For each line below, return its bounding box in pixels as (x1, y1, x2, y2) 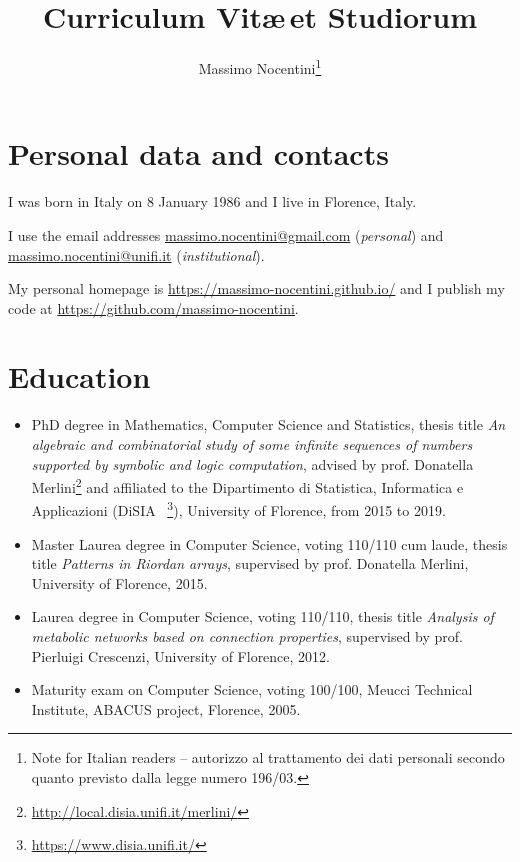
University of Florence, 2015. (31, 572, 208, 593)
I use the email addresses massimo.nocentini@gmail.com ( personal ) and (8, 224, 444, 245)
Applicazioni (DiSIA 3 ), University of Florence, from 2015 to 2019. (31, 497, 446, 521)
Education (8, 356, 151, 397)
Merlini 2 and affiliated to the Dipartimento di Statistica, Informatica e (31, 474, 464, 497)
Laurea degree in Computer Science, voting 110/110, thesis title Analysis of (31, 606, 494, 627)
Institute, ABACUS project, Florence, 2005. (31, 698, 301, 719)
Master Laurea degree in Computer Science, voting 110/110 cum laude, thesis (31, 533, 508, 554)
